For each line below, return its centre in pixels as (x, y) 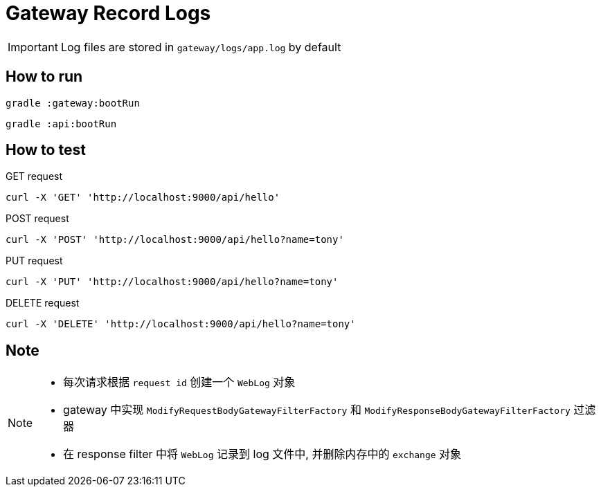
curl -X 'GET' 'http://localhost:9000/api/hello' (143, 198)
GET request (34, 176)
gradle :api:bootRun (61, 124)
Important (33, 47)
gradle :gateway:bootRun (73, 103)
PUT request (34, 261)
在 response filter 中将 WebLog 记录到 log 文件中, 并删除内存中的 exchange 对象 (262, 454)
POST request (37, 219)
